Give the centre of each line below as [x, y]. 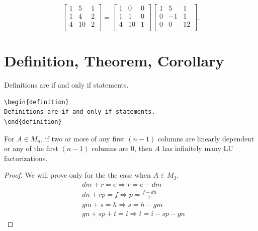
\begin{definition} [36, 102]
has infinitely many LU [198, 148]
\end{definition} [33, 122]
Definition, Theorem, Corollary [114, 61]
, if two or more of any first [83, 138]
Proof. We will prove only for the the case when [77, 175]
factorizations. [26, 158]
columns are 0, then [122, 148]
